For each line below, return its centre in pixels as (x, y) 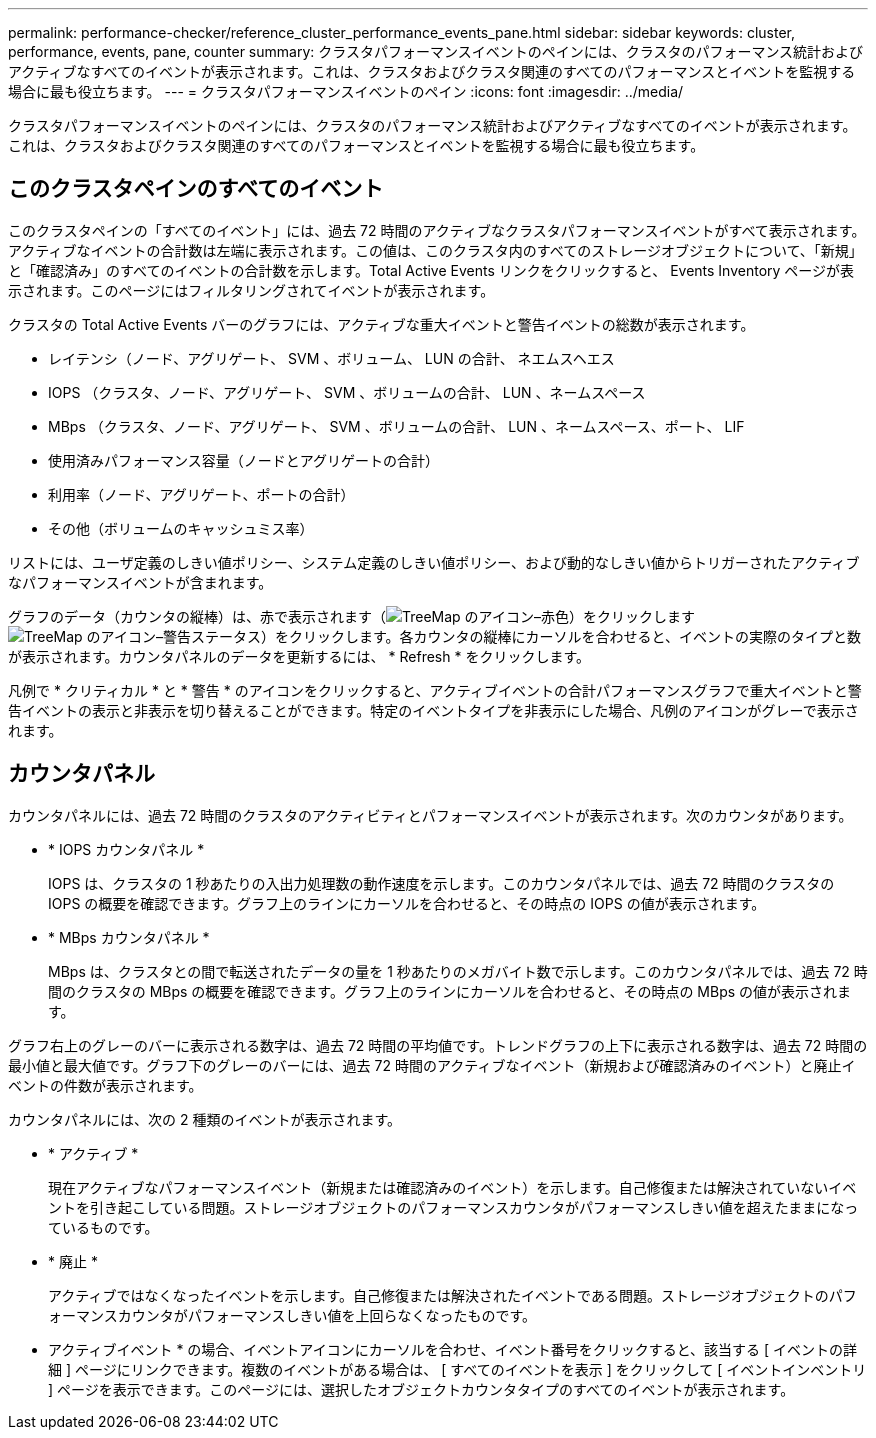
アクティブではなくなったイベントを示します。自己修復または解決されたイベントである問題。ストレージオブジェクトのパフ (452, 1295)
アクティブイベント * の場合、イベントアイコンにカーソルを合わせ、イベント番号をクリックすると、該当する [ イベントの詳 (453, 1349)
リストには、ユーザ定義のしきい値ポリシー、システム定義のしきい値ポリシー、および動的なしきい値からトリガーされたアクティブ (434, 562)
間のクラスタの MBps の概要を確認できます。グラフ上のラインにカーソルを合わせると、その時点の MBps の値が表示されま (450, 991)
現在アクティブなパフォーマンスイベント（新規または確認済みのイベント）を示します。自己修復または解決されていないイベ (452, 1187)
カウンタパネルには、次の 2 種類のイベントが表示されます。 (205, 1119)
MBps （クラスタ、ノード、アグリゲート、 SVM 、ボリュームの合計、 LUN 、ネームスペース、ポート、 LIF (396, 426)
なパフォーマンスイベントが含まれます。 (140, 582)
